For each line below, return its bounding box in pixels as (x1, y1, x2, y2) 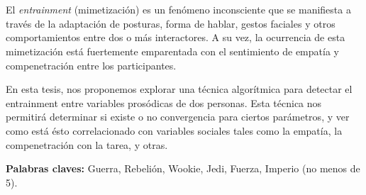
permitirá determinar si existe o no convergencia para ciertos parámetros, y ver (6, 109, 350, 124)
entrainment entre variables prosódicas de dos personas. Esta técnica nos (6, 95, 322, 110)
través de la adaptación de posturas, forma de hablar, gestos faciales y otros (6, 16, 335, 30)
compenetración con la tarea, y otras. (6, 137, 168, 152)
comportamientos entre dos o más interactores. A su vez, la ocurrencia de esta (6, 30, 345, 45)
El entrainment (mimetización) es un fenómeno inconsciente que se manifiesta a (6, 2, 351, 17)
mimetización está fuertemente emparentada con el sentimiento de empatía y (6, 43, 339, 58)
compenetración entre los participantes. (6, 57, 177, 72)
